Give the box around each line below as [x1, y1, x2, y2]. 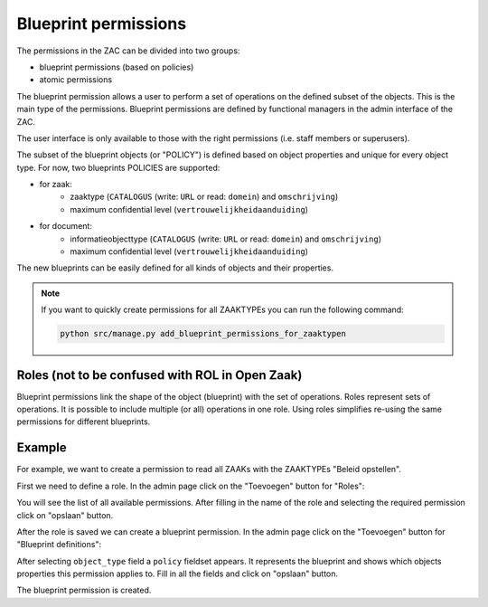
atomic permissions [39, 74, 113, 85]
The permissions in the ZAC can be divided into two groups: [16, 45, 240, 56]
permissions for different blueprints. [16, 416, 151, 427]
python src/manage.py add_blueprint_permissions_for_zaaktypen [60, 328, 347, 339]
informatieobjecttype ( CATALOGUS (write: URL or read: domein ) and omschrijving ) [70, 233, 382, 244]
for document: [39, 221, 92, 232]
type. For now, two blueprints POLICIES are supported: [16, 162, 221, 173]
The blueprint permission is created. [16, 584, 152, 596]
